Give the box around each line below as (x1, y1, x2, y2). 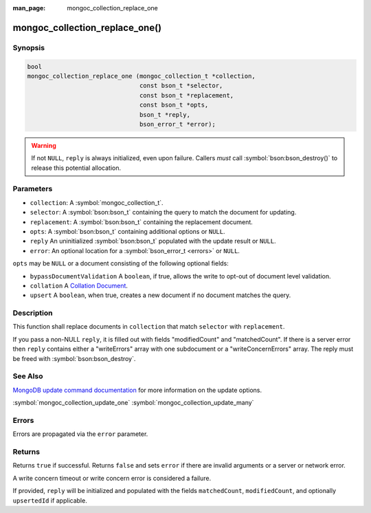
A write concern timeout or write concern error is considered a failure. (12, 474, 212, 482)
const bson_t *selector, (139, 82, 223, 89)
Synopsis (12, 43, 45, 52)
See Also (12, 371, 43, 381)
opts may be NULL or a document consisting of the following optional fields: (12, 259, 229, 268)
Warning (31, 141, 56, 149)
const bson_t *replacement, (139, 91, 234, 99)
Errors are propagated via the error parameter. (12, 430, 148, 438)
